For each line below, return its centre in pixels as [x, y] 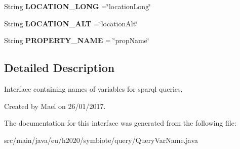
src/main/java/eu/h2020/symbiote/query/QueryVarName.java [101, 140]
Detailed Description [59, 68]
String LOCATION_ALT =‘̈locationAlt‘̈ [71, 23]
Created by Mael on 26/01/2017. [55, 106]
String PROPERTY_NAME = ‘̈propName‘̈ [77, 40]
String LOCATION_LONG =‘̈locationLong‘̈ [78, 6]
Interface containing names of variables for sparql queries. [93, 88]
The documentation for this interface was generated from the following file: [120, 123]
